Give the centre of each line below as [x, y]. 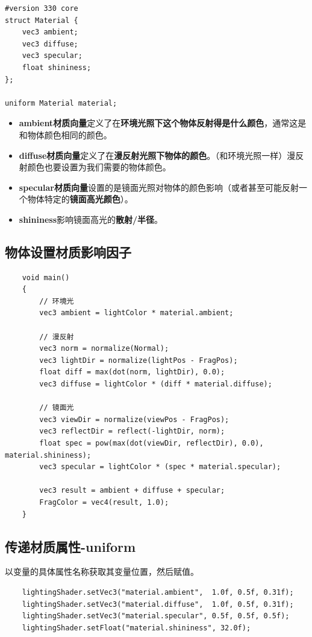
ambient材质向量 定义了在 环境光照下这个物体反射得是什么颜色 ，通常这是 [163, 123]
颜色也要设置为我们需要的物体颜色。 [99, 167]
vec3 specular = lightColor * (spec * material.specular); [160, 467]
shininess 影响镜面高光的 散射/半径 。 [91, 219]
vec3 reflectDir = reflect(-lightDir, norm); [132, 431]
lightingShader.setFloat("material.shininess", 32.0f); [136, 628]
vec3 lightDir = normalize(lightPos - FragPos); [139, 360]
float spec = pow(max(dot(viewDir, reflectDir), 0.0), [151, 443]
